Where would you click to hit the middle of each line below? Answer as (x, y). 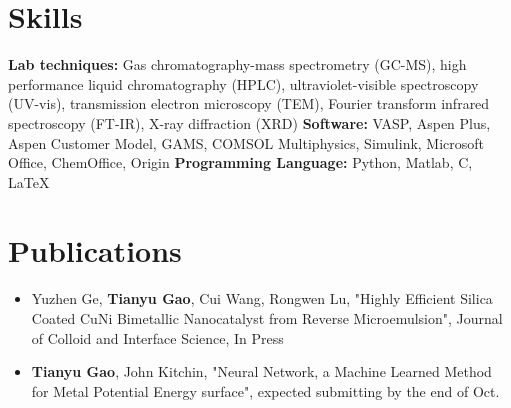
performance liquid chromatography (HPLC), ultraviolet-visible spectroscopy (243, 83)
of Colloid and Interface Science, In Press (157, 337)
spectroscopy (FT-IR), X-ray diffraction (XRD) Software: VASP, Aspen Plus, (249, 122)
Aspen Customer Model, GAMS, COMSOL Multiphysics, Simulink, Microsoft (246, 142)
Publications (95, 250)
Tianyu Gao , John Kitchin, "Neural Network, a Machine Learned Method (261, 371)
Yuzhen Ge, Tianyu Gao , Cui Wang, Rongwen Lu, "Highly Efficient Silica (262, 298)
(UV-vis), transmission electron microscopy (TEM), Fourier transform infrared (249, 103)
